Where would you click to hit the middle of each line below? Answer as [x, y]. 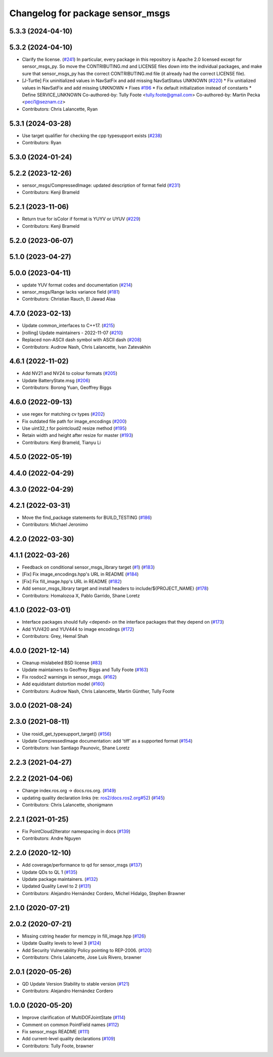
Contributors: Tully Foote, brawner [58, 1046]
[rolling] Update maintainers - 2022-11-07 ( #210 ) [73, 333]
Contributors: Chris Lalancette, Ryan [60, 109]
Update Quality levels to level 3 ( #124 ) [61, 943]
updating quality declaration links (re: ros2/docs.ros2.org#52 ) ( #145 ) [94, 798]
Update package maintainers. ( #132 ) [60, 879]
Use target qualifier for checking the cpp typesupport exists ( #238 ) [92, 135]
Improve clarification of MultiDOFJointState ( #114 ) [74, 1018]
